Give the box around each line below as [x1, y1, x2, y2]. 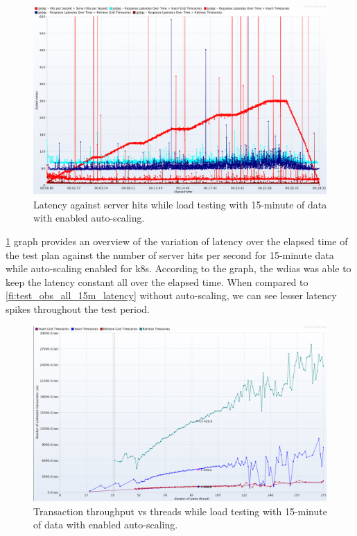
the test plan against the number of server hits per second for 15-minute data [6, 247, 334, 262]
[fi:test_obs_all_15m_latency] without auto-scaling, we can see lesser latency [6, 288, 337, 303]
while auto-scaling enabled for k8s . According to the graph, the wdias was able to [6, 261, 351, 276]
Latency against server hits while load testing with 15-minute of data [33, 197, 327, 211]
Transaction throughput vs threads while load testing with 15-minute [33, 503, 327, 518]
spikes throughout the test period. [6, 302, 150, 316]
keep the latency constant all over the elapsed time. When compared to [6, 274, 308, 289]
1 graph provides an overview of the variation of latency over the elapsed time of [6, 234, 348, 249]
